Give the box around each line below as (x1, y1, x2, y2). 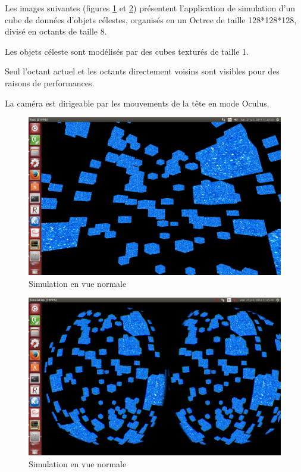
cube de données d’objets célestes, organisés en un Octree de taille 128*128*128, (5, 13, 297, 26)
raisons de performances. (5, 76, 95, 89)
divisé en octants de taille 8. (5, 25, 107, 37)
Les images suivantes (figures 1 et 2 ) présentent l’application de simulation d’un (5, 2, 296, 14)
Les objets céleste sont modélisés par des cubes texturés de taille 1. (5, 45, 249, 57)
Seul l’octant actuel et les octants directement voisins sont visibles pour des (5, 65, 280, 77)
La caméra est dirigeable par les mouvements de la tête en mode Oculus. (5, 96, 269, 109)
